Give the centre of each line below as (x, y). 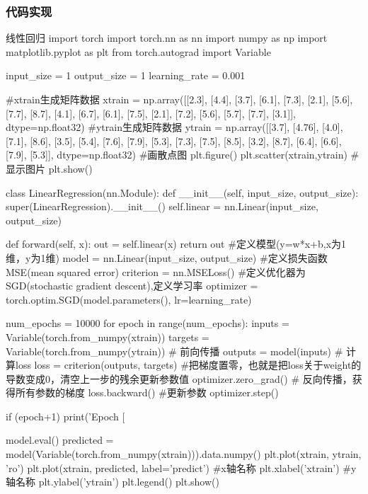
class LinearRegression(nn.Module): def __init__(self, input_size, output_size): (182, 192)
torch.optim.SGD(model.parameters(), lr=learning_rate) (129, 299)
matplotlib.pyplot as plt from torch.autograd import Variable (138, 51)
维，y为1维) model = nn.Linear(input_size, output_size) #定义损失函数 (167, 257)
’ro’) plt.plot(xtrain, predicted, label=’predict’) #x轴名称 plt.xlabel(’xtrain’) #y (181, 467)
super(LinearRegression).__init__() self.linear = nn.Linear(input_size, (162, 206)
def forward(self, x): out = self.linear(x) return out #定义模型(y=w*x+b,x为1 (176, 244)
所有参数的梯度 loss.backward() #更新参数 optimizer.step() (147, 392)
